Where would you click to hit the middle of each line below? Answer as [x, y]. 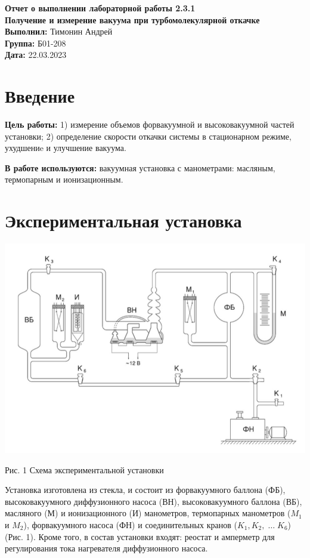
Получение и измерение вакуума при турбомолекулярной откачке [132, 19]
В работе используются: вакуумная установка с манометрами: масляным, [140, 167]
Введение [40, 96]
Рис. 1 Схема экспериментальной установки [84, 469]
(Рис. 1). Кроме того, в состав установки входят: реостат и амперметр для [140, 536]
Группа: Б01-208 [35, 43]
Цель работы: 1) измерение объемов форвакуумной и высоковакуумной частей [150, 124]
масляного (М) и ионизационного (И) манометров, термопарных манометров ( [148, 513]
